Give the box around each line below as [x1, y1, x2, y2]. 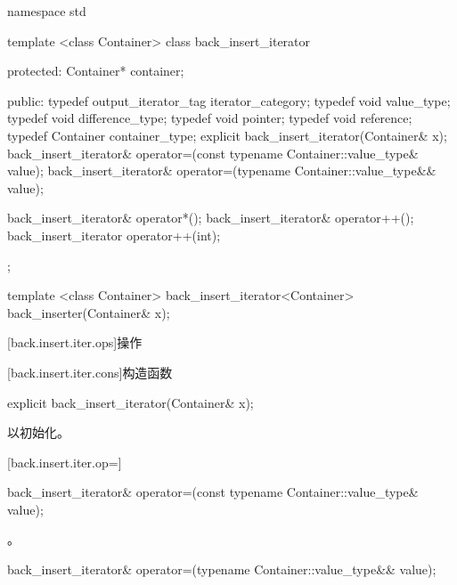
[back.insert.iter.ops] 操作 [7, 333, 143, 352]
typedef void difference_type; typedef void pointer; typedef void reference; [7, 109, 412, 127]
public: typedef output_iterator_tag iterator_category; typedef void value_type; [7, 91, 451, 110]
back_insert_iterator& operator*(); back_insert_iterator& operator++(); [7, 208, 414, 227]
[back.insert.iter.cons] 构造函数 [7, 362, 173, 381]
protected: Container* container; [7, 61, 184, 80]
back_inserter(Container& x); [7, 303, 170, 321]
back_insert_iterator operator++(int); [7, 225, 221, 244]
